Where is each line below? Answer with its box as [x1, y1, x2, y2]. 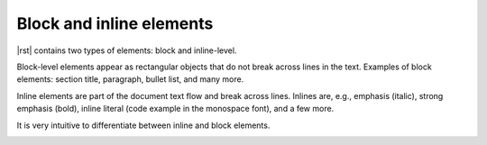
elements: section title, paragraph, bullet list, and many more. [16, 74, 244, 85]
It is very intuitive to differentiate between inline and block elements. [16, 120, 271, 131]
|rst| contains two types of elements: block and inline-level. [16, 45, 237, 56]
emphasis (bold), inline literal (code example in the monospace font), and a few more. [16, 104, 335, 114]
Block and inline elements [16, 14, 214, 33]
